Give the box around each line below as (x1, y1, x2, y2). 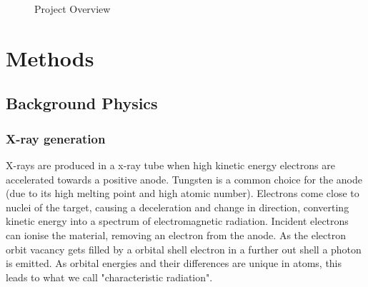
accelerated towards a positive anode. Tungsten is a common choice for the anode (6, 171, 362, 186)
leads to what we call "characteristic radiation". (6, 269, 213, 284)
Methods (6, 43, 94, 72)
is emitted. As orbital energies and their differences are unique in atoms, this (6, 256, 342, 271)
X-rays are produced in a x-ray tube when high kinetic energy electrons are (6, 157, 335, 172)
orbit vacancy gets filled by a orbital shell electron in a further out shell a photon (6, 241, 362, 256)
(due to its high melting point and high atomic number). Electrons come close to (6, 186, 359, 201)
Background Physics (6, 92, 158, 114)
